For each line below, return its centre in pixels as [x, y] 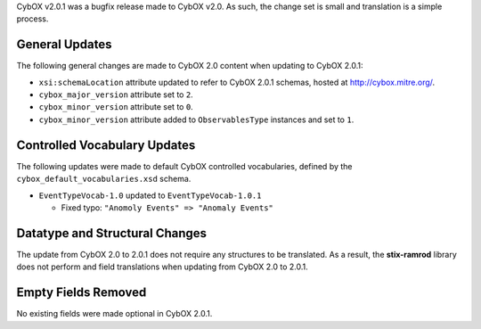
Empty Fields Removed [82, 293]
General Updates [64, 45]
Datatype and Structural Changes [112, 233]
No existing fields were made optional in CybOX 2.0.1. [114, 314]
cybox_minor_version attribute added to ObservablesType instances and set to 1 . [196, 119]
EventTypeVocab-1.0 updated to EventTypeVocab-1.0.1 [150, 195]
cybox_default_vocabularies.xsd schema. [104, 179]
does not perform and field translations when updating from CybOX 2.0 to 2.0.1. [163, 267]
